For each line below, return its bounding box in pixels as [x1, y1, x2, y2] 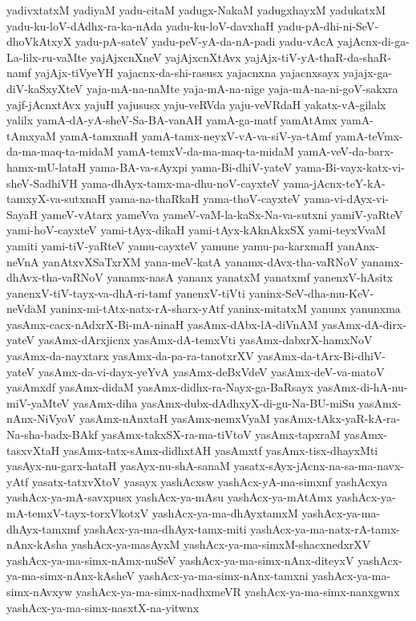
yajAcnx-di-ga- [337, 33, 410, 50]
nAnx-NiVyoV [6, 410, 76, 427]
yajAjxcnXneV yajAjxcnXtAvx [90, 48, 241, 65]
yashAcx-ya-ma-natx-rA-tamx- [250, 520, 400, 537]
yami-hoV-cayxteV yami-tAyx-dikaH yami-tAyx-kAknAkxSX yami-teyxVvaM [6, 221, 386, 238]
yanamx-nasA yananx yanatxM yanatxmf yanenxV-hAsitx [107, 269, 394, 286]
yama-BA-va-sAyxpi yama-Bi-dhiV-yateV [89, 158, 292, 175]
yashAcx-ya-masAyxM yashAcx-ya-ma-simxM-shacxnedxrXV [71, 536, 371, 553]
